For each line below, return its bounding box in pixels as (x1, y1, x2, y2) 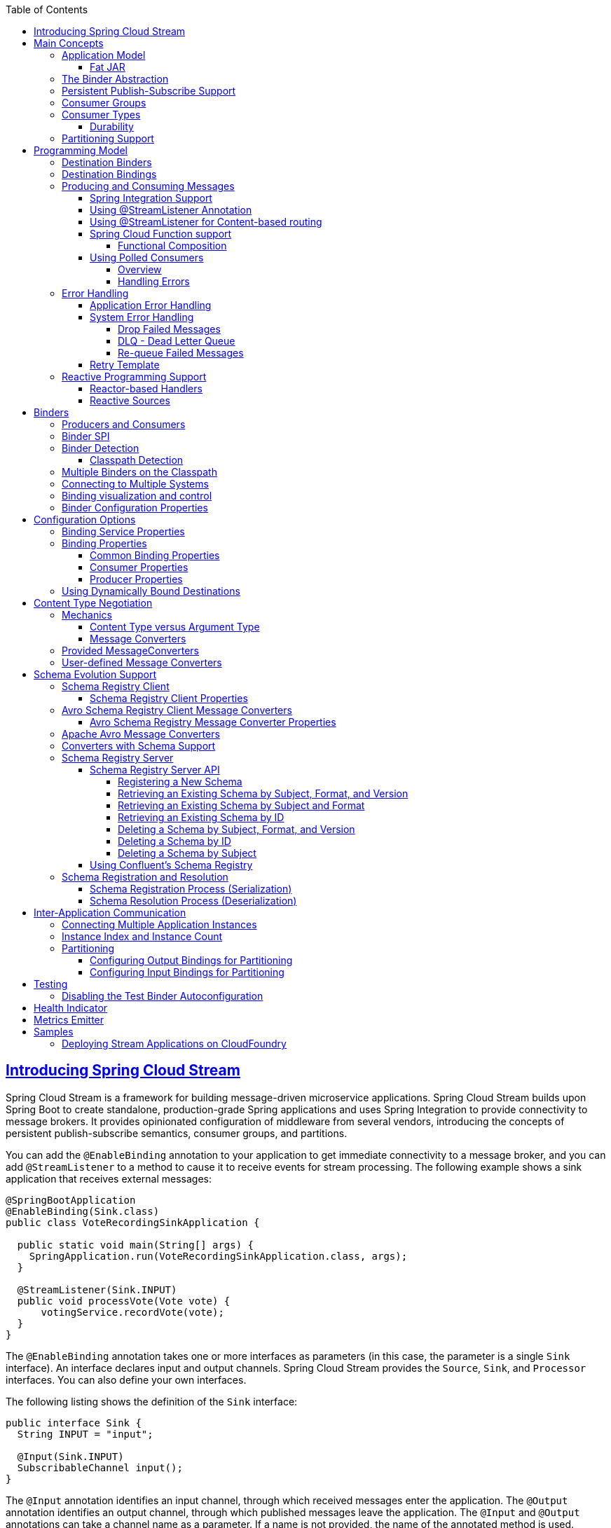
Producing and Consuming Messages (62, 180, 235, 192)
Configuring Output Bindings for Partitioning (90, 954, 293, 966)
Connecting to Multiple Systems (62, 478, 209, 490)
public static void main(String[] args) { (17, 1239, 254, 1251)
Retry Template (90, 359, 160, 371)
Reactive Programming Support (62, 371, 207, 383)
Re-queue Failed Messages (118, 347, 244, 359)
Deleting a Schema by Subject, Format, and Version (118, 823, 355, 835)
